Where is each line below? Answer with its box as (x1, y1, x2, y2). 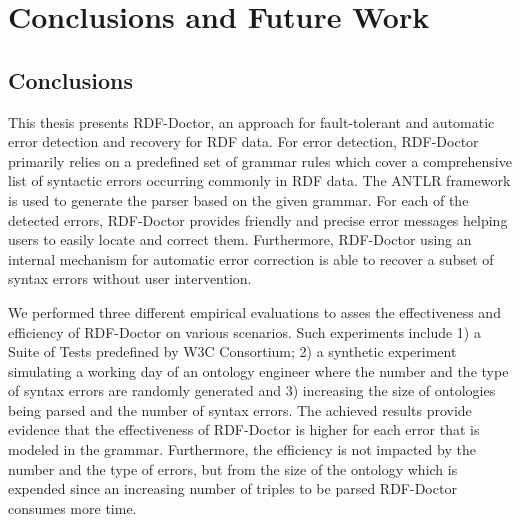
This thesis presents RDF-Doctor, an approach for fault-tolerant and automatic (8, 111, 495, 132)
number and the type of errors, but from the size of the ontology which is (8, 458, 458, 479)
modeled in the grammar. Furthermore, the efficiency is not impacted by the (8, 439, 476, 460)
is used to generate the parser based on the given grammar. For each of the (8, 189, 469, 210)
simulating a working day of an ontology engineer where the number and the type (8, 360, 509, 381)
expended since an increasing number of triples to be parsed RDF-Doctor (8, 478, 457, 499)
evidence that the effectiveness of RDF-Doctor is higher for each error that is (8, 419, 480, 440)
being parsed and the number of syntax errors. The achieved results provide (8, 399, 472, 420)
